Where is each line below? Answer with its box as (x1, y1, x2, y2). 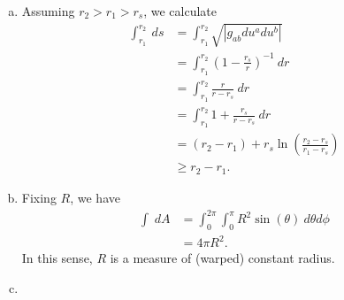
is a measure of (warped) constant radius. (110, 249, 335, 267)
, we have (70, 188, 120, 206)
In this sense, (21, 249, 93, 267)
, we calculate (143, 2, 217, 19)
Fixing (21, 188, 57, 206)
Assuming (21, 2, 75, 19)
